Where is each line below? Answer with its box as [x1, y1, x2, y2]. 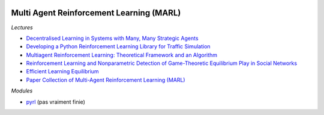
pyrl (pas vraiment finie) [26, 98, 85, 105]
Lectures [11, 24, 33, 31]
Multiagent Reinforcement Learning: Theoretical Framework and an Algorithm [26, 51, 218, 58]
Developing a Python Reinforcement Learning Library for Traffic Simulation [26, 43, 211, 50]
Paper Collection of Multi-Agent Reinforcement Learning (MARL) [26, 76, 185, 83]
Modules [11, 87, 33, 95]
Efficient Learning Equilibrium [26, 68, 99, 75]
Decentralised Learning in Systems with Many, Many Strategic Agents [26, 35, 199, 42]
